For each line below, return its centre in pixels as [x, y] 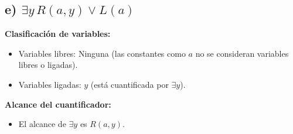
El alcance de [42, 124]
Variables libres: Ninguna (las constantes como [102, 53]
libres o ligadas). [48, 65]
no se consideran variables [242, 53]
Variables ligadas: [50, 84]
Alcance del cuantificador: [58, 104]
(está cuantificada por [130, 84]
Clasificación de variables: [58, 34]
